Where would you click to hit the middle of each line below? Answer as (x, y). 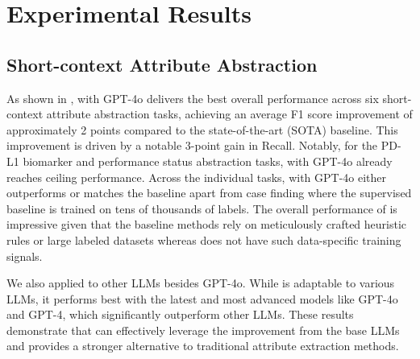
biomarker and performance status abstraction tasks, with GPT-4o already (208, 161)
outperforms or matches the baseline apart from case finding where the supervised (209, 193)
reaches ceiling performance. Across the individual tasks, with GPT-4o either (197, 177)
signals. (25, 256)
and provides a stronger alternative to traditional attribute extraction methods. (203, 346)
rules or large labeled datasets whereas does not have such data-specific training (204, 239)
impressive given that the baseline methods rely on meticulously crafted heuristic (207, 224)
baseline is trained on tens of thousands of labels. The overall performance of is (202, 208)
